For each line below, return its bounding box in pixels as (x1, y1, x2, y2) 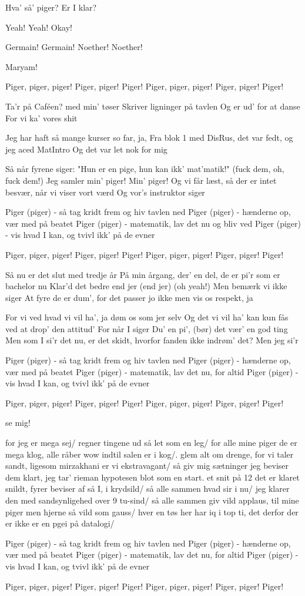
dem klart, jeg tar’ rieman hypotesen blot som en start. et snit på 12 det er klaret (5, 471, 300, 483)
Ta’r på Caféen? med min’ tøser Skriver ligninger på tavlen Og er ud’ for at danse (5, 100, 300, 112)
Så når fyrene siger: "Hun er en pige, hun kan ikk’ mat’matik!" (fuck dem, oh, (5, 163, 284, 175)
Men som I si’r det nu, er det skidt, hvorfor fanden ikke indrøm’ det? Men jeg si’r (5, 334, 299, 346)
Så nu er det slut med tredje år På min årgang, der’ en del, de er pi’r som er (5, 268, 280, 280)
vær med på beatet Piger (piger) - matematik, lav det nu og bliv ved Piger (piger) (5, 217, 301, 229)
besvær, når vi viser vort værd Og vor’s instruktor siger (5, 186, 205, 198)
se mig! (5, 416, 31, 429)
